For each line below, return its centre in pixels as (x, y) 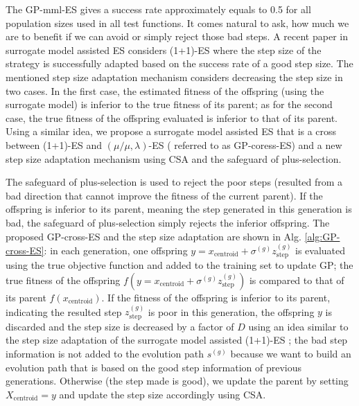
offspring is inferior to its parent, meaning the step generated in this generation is (179, 209)
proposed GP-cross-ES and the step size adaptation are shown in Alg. (154, 236)
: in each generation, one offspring (116, 250)
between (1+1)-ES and (54, 144)
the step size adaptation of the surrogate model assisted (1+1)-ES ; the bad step (177, 340)
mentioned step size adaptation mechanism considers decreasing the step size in (174, 77)
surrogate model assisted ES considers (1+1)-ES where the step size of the (164, 50)
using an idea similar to (298, 326)
